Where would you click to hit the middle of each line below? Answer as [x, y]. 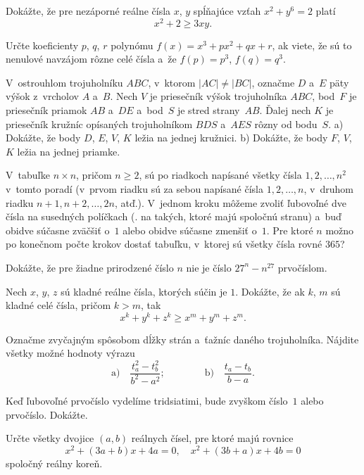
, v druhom [328, 189]
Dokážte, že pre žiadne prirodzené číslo [90, 267]
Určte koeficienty [42, 45]
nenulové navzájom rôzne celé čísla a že [91, 59]
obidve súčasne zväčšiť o [58, 230]
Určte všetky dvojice [50, 438]
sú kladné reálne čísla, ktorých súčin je [144, 291]
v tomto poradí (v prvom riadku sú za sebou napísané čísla [135, 189]
